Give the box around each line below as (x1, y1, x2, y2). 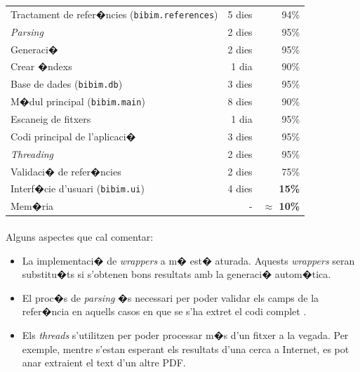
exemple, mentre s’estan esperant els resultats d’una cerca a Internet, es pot (22, 341, 349, 356)
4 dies (227, 181, 253, 196)
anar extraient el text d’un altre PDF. (22, 355, 186, 370)
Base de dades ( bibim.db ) (11, 77, 123, 91)
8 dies (227, 94, 253, 109)
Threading (11, 146, 54, 161)
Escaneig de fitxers (11, 112, 91, 126)
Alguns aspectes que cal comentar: (6, 229, 154, 244)
